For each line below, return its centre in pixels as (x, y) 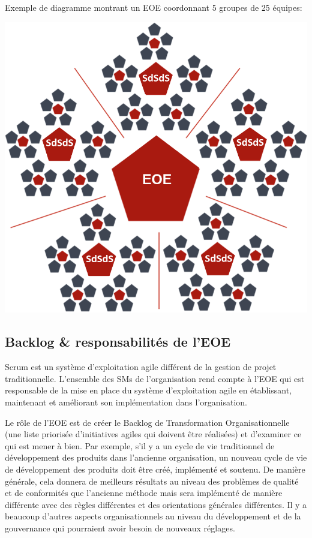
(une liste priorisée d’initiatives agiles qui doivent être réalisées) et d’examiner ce (153, 434)
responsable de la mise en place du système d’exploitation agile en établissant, (148, 390)
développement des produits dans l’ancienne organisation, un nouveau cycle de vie (156, 457)
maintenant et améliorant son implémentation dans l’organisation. (126, 402)
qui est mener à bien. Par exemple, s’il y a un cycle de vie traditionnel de (140, 445)
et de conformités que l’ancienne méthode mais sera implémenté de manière (144, 493)
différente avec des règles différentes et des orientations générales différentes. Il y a (156, 504)
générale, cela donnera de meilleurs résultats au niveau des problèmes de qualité (152, 481)
